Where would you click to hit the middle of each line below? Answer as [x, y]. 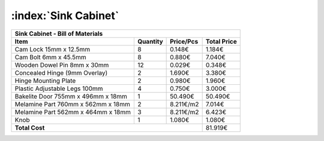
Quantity [150, 41]
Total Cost [30, 127]
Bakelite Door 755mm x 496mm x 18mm [71, 96]
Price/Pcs [184, 41]
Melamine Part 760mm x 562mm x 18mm [72, 104]
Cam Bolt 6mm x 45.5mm [50, 57]
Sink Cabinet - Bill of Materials [59, 33]
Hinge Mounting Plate [45, 81]
